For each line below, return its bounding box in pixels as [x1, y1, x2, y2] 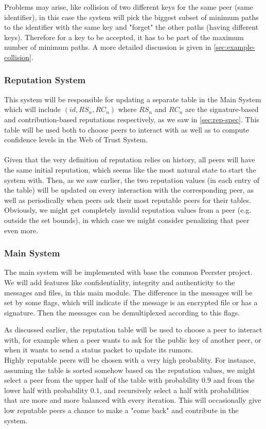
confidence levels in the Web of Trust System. [4, 134, 148, 145]
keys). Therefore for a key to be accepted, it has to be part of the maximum [4, 31, 244, 42]
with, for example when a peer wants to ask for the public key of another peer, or [4, 334, 261, 345]
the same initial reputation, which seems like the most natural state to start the [4, 164, 256, 175]
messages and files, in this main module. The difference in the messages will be [4, 287, 253, 297]
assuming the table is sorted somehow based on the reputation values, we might [4, 364, 256, 375]
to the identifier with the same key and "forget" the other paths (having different [4, 22, 259, 32]
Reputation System [4, 73, 86, 86]
